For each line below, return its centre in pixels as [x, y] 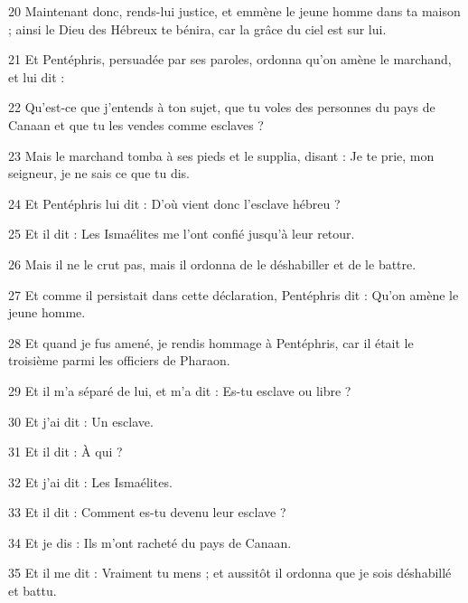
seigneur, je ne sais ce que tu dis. [99, 173]
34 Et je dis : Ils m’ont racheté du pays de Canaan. [150, 542]
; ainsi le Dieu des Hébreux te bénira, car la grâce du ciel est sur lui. [197, 28]
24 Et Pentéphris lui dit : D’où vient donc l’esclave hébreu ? [174, 203]
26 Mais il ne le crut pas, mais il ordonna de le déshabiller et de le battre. [212, 264]
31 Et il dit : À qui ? [66, 452]
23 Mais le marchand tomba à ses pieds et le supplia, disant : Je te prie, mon [221, 155]
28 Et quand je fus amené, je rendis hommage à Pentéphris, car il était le [211, 342]
